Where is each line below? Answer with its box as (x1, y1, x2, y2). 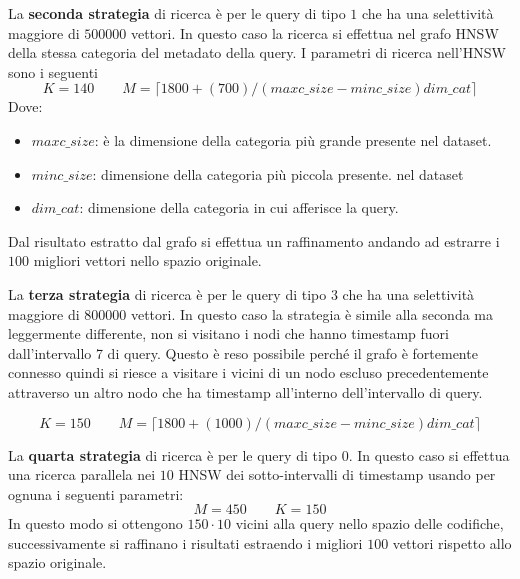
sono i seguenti (8, 61, 98, 82)
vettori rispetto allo (392, 532, 512, 553)
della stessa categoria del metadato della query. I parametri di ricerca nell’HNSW (8, 42, 506, 63)
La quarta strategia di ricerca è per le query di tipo (8, 444, 337, 465)
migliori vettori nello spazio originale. (33, 250, 262, 271)
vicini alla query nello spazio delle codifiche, (235, 513, 504, 534)
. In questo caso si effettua (348, 444, 510, 465)
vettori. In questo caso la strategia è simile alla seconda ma (130, 303, 493, 324)
